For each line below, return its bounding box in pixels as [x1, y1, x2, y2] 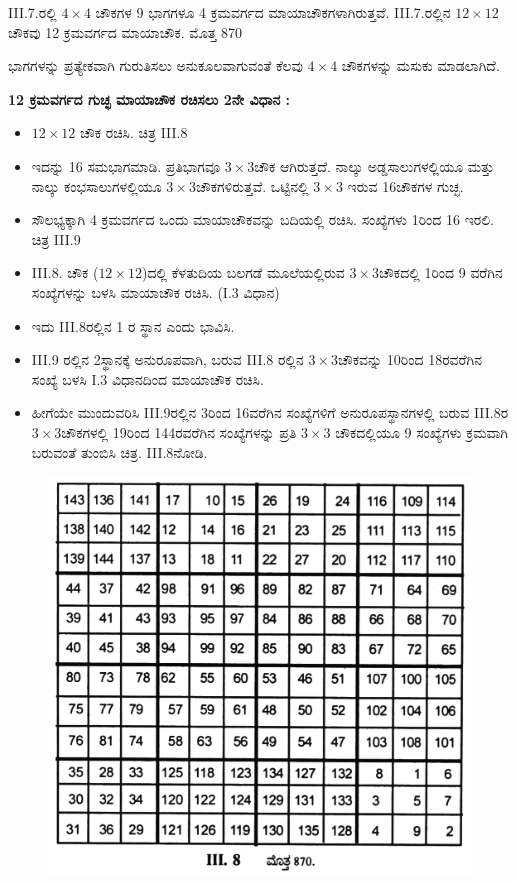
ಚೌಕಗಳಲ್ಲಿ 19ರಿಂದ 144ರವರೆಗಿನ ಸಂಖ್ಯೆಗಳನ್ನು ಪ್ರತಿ [61, 421, 297, 442]
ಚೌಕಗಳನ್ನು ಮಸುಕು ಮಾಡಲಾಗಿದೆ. [341, 55, 500, 76]
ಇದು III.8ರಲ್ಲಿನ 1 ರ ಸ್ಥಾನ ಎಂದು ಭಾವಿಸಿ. [31, 315, 235, 336]
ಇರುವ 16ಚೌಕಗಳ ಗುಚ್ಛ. [347, 175, 464, 196]
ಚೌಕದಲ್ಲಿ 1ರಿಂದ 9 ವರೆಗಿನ [379, 262, 503, 283]
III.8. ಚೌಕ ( [31, 262, 99, 283]
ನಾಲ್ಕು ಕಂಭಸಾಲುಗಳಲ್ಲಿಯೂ [31, 175, 162, 196]
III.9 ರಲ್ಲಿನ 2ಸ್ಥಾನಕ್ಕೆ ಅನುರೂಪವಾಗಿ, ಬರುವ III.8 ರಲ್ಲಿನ [31, 349, 304, 370]
